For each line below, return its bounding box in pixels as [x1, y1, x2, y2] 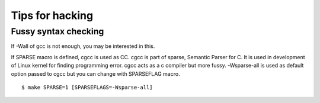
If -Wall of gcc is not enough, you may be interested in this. [11, 43, 155, 50]
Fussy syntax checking [11, 26, 104, 37]
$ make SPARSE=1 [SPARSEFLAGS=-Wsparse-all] [21, 83, 153, 91]
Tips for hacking [11, 9, 94, 22]
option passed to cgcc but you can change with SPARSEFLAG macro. [11, 70, 180, 77]
